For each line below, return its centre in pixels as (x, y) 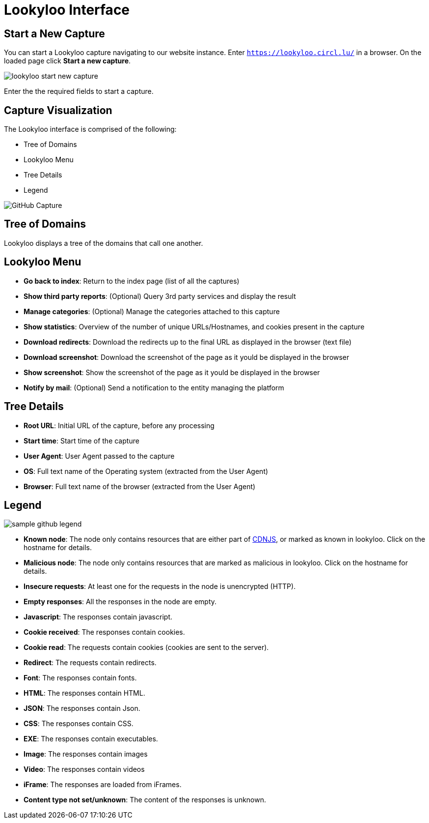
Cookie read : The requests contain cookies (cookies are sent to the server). (146, 647)
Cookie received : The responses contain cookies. (104, 632)
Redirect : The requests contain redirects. (90, 663)
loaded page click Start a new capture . (67, 61)
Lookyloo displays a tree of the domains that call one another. (104, 243)
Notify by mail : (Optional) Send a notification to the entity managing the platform (154, 387)
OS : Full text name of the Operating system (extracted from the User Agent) (146, 471)
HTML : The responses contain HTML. (84, 693)
